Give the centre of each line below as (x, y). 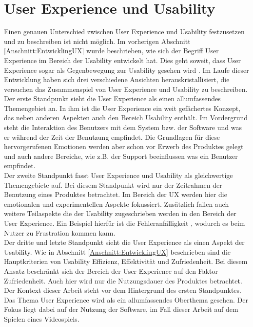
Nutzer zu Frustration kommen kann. (60, 232)
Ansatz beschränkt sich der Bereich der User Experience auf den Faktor (111, 271)
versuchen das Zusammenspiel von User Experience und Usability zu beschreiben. (126, 89)
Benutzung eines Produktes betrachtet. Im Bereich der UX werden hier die (116, 194)
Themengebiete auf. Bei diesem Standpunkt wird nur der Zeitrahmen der (113, 185)
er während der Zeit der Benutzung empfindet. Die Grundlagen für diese (112, 137)
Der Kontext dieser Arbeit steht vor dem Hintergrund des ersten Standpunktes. (123, 290)
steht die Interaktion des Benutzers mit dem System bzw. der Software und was (123, 127)
